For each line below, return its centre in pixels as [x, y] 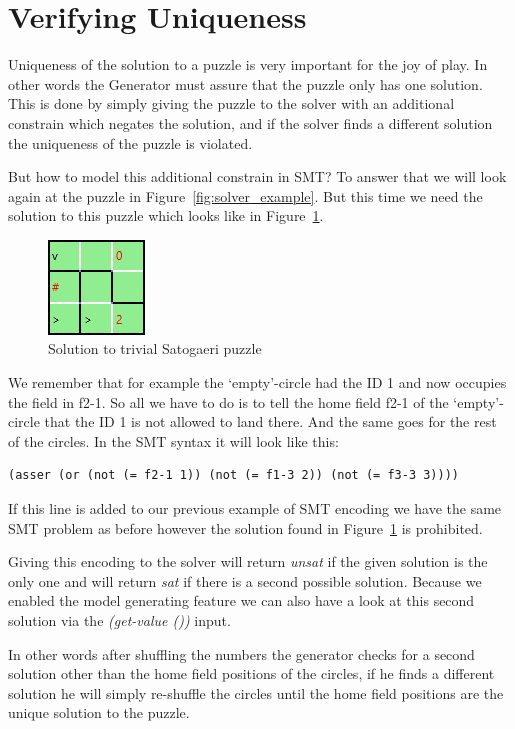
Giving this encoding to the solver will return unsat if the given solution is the [248, 561]
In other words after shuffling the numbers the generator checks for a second [241, 653]
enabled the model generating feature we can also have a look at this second [241, 600]
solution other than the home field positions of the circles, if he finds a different [251, 673]
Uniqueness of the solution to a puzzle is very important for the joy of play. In [248, 64]
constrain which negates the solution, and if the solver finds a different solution [250, 122]
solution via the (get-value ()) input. [119, 620]
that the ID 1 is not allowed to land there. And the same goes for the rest [270, 421]
